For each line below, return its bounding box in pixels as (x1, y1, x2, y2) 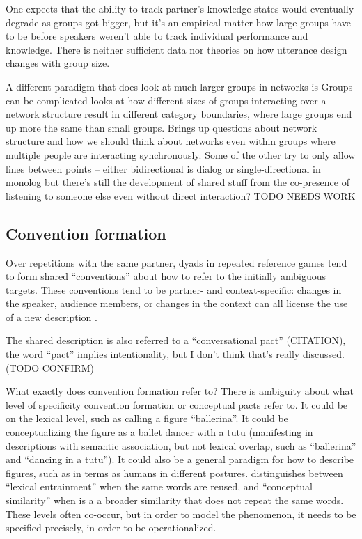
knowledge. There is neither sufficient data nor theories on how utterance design (6, 42, 347, 56)
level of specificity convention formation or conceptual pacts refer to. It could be (6, 397, 348, 412)
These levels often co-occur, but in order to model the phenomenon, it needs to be (6, 506, 356, 521)
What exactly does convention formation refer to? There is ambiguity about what (6, 384, 354, 398)
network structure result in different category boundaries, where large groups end (6, 107, 352, 121)
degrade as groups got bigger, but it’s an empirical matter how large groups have (6, 15, 352, 29)
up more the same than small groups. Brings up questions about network (6, 120, 317, 134)
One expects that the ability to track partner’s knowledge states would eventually (6, 1, 354, 15)
